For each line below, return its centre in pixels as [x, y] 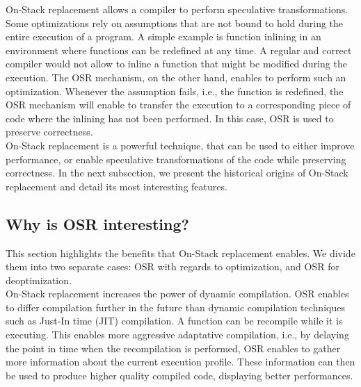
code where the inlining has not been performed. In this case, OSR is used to [170, 118]
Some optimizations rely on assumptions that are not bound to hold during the [175, 23]
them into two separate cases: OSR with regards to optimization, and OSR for [173, 266]
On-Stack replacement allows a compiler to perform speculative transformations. [177, 9]
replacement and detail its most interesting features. [117, 186]
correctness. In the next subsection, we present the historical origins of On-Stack [177, 173]
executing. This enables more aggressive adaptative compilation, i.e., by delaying [177, 335]
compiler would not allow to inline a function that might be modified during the [176, 64]
